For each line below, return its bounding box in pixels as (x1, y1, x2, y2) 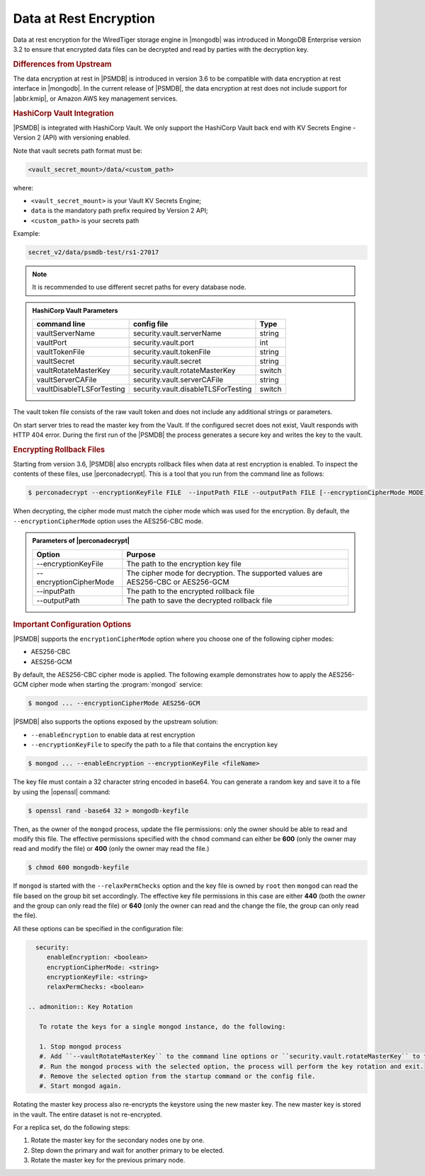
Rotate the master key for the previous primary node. (30, 1156, 186, 1165)
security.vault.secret (132, 356, 202, 366)
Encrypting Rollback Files (13, 445, 106, 455)
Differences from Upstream (13, 59, 112, 69)
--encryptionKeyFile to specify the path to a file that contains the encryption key (30, 741, 278, 749)
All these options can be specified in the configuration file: (13, 924, 183, 932)
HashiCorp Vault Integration (13, 108, 115, 118)
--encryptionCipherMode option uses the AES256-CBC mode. (13, 517, 204, 525)
